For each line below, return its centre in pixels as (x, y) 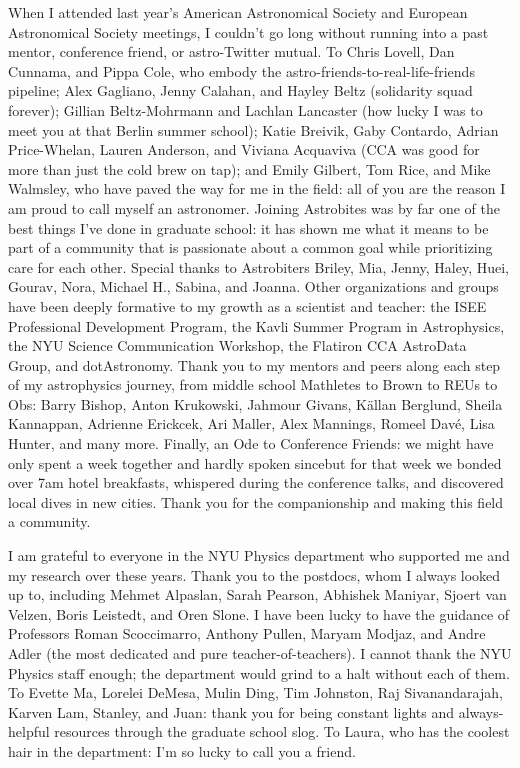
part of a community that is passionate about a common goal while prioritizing (250, 247)
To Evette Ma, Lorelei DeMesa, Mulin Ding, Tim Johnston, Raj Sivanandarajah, (255, 692)
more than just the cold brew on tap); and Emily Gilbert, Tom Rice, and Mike (249, 168)
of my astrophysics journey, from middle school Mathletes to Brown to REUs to (253, 384)
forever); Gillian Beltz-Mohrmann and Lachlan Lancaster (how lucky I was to (245, 109)
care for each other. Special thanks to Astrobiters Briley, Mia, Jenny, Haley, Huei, (258, 266)
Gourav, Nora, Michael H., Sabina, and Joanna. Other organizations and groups (253, 286)
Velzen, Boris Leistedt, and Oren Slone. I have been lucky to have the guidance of (259, 613)
